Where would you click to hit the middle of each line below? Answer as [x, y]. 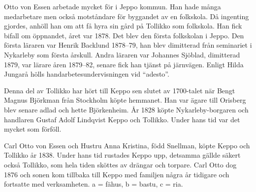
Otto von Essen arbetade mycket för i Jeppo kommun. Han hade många [112, 6]
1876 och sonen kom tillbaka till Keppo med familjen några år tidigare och [117, 174]
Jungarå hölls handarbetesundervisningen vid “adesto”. [87, 74]
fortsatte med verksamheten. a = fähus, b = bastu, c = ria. [94, 184]
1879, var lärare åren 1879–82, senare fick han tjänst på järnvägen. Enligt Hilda [124, 64]
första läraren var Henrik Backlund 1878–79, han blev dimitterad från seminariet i [128, 45]
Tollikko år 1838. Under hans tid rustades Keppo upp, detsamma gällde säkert [122, 155]
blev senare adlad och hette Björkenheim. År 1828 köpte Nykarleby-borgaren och [126, 109]
